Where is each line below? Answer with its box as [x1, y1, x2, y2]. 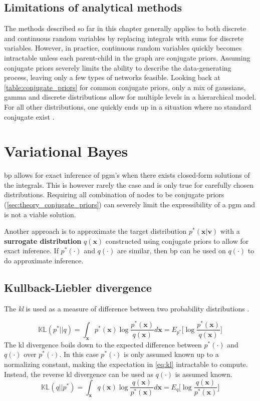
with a [220, 226, 240, 236]
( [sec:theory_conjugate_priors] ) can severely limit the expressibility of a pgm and [4, 199, 255, 210]
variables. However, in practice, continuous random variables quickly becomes [4, 43, 242, 53]
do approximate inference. [4, 255, 84, 266]
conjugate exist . [4, 111, 55, 122]
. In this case [59, 349, 99, 359]
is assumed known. [175, 368, 232, 379]
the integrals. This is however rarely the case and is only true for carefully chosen [4, 179, 254, 190]
